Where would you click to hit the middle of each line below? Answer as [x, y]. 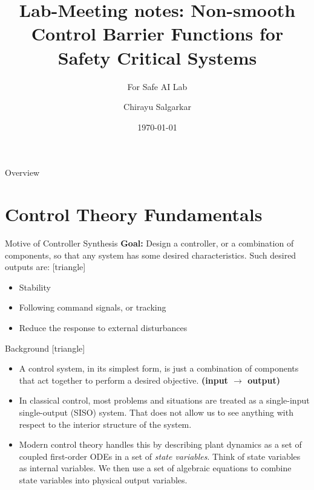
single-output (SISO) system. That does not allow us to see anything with [156, 412]
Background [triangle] [45, 348]
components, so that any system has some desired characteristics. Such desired [151, 255]
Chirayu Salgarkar [157, 107]
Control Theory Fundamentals [134, 214]
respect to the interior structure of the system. [105, 424]
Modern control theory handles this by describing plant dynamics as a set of [160, 444]
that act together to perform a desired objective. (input [123, 380]
